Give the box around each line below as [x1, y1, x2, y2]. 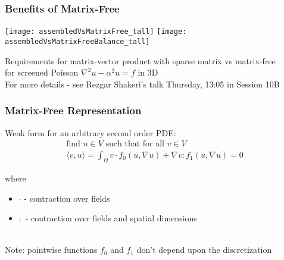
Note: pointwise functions [5, 243, 98, 256]
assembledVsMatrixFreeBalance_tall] [5, 37, 150, 46]
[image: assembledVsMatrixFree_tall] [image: [5, 27, 187, 36]
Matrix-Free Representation [5, 103, 142, 118]
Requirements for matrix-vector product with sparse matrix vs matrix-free [5, 54, 276, 67]
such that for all [105, 140, 164, 149]
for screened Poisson [5, 66, 79, 79]
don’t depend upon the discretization [136, 243, 272, 256]
